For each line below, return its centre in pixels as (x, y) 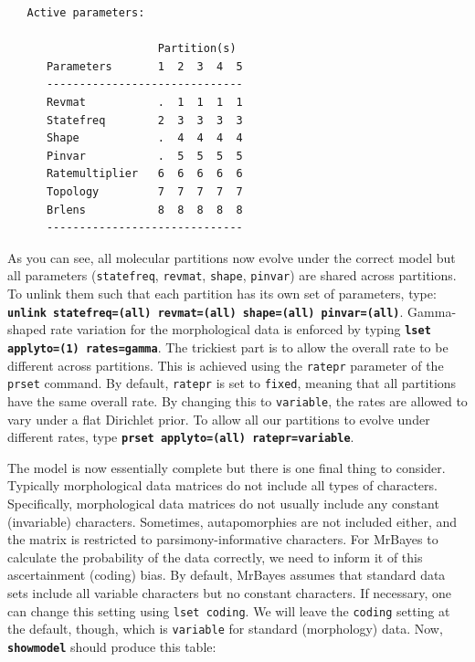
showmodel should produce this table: (112, 646)
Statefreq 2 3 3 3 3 (144, 120)
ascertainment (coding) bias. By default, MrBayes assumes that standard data (227, 575)
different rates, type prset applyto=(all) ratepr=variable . (181, 437)
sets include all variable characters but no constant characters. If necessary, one (230, 592)
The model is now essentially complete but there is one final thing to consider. (227, 467)
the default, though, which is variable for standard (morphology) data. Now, (225, 629)
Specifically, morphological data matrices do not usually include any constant (223, 503)
